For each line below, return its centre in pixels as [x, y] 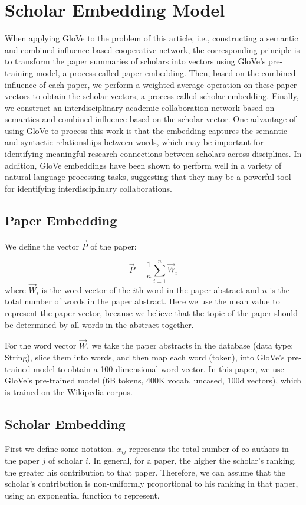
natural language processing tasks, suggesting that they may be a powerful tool [148, 177]
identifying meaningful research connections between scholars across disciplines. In [153, 154]
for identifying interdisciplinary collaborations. [88, 188]
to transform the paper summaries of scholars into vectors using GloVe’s [135, 61]
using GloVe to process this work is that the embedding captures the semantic [146, 130]
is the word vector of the [86, 289]
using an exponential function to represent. [82, 495]
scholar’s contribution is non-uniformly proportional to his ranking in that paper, [152, 483]
